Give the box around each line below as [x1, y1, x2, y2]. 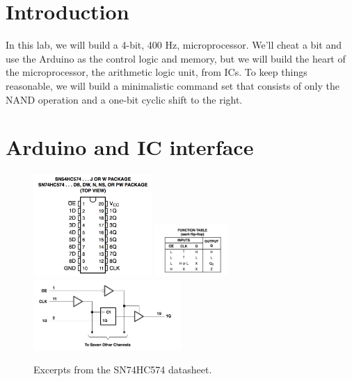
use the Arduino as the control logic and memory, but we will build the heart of [6, 51, 346, 65]
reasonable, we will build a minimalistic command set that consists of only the [6, 78, 339, 92]
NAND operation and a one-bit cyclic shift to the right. [6, 92, 243, 106]
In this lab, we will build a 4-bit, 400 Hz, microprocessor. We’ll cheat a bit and [6, 38, 342, 52]
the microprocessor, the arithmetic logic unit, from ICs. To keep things [6, 65, 307, 79]
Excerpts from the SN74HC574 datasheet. [33, 362, 212, 377]
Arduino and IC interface [6, 133, 254, 161]
